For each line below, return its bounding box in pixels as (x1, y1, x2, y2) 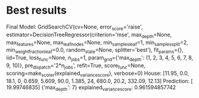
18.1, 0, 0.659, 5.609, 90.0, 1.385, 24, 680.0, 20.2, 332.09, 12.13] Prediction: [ (6, 77, 193, 84)
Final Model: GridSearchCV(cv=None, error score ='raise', (6, 23, 143, 31)
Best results (6, 4, 67, 17)
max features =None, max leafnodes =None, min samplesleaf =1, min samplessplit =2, (6, 39, 189, 48)
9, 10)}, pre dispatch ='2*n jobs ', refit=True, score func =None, (6, 62, 146, 70)
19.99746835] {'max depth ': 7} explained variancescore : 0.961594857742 (6, 84, 176, 92)
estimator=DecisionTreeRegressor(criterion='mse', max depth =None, (6, 31, 172, 39)
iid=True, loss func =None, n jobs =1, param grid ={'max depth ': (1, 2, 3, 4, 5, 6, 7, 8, (6, 54, 194, 62)
